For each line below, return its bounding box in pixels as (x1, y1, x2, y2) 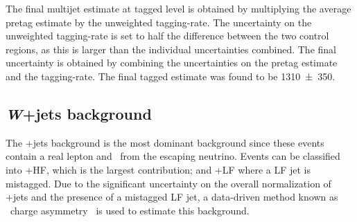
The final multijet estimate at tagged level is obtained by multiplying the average (6, 1, 351, 15)
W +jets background (6, 102, 152, 124)
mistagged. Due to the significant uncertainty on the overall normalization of (6, 176, 331, 190)
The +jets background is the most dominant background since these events (6, 135, 324, 149)
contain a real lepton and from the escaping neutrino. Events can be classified (6, 149, 340, 163)
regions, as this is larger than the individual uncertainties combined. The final (6, 41, 336, 56)
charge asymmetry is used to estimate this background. (10, 203, 250, 217)
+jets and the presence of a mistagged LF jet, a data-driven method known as (6, 189, 338, 204)
